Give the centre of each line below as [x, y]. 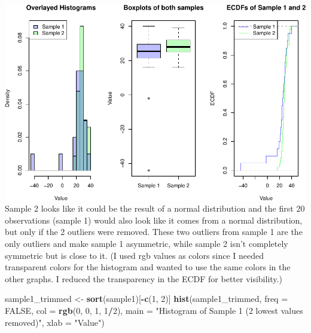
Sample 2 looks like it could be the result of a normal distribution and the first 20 [155, 208]
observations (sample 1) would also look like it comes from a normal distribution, [154, 220]
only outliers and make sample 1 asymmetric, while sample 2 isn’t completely [147, 244]
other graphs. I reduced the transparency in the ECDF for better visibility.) [144, 278]
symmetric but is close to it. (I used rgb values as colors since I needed [135, 255]
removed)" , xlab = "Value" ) [55, 322]
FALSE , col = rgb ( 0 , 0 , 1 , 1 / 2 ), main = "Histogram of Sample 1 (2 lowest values [154, 311]
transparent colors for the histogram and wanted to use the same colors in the [148, 267]
